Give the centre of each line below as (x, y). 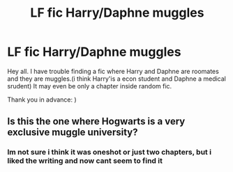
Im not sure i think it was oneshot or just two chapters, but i (109, 153)
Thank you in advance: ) (42, 100)
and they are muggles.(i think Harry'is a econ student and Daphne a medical (117, 79)
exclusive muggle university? (73, 133)
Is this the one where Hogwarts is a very (96, 122)
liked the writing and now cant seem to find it (85, 161)
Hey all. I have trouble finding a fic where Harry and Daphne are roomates (113, 71)
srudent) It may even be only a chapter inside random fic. (90, 86)
